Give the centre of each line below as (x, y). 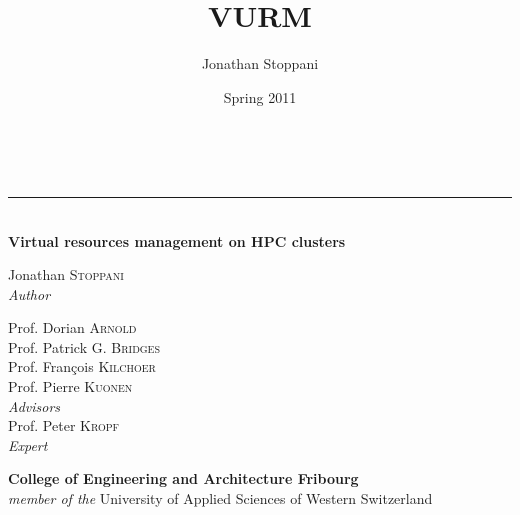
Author (29, 293)
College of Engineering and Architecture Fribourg (183, 478)
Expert (28, 444)
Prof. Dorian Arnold (72, 327)
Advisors (34, 405)
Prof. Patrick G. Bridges (84, 346)
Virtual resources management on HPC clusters (177, 240)
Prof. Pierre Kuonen (70, 386)
